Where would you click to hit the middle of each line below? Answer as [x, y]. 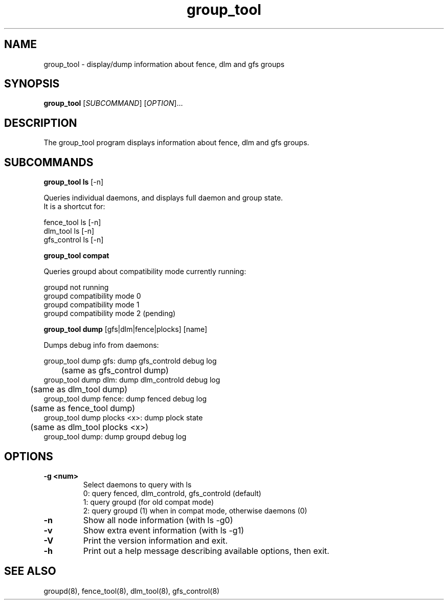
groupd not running [76, 287]
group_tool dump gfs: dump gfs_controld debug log [130, 361]
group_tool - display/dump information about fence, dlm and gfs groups [164, 64]
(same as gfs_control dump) [115, 371]
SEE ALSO [30, 571]
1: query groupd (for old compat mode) [149, 502]
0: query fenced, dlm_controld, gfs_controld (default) [172, 493]
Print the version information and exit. [155, 540]
